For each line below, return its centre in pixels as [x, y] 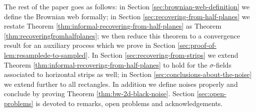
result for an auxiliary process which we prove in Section [90, 45]
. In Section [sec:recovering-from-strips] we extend [163, 55]
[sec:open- [212, 93]
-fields [223, 64]
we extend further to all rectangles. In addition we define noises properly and [121, 84]
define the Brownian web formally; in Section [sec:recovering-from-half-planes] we [127, 16]
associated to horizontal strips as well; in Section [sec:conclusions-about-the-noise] [128, 74]
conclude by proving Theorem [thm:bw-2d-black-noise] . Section [99, 93]
